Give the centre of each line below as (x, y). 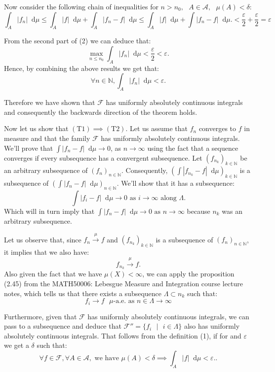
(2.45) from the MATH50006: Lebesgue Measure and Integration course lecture (123, 283)
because (198, 211)
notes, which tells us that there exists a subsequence (83, 293)
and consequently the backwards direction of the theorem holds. (101, 112)
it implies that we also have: (47, 252)
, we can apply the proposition (188, 274)
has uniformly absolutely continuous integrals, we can (168, 316)
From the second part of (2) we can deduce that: (78, 41)
